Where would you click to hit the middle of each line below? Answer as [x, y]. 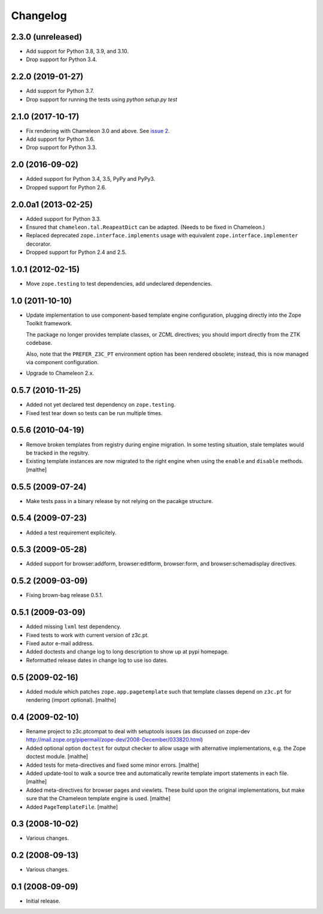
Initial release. [43, 901]
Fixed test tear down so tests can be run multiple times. [94, 413]
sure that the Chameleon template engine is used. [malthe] [98, 798]
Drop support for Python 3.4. [62, 59]
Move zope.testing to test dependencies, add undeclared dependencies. [119, 284]
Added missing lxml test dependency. [74, 627]
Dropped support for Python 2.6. [66, 187]
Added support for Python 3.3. [63, 219]
